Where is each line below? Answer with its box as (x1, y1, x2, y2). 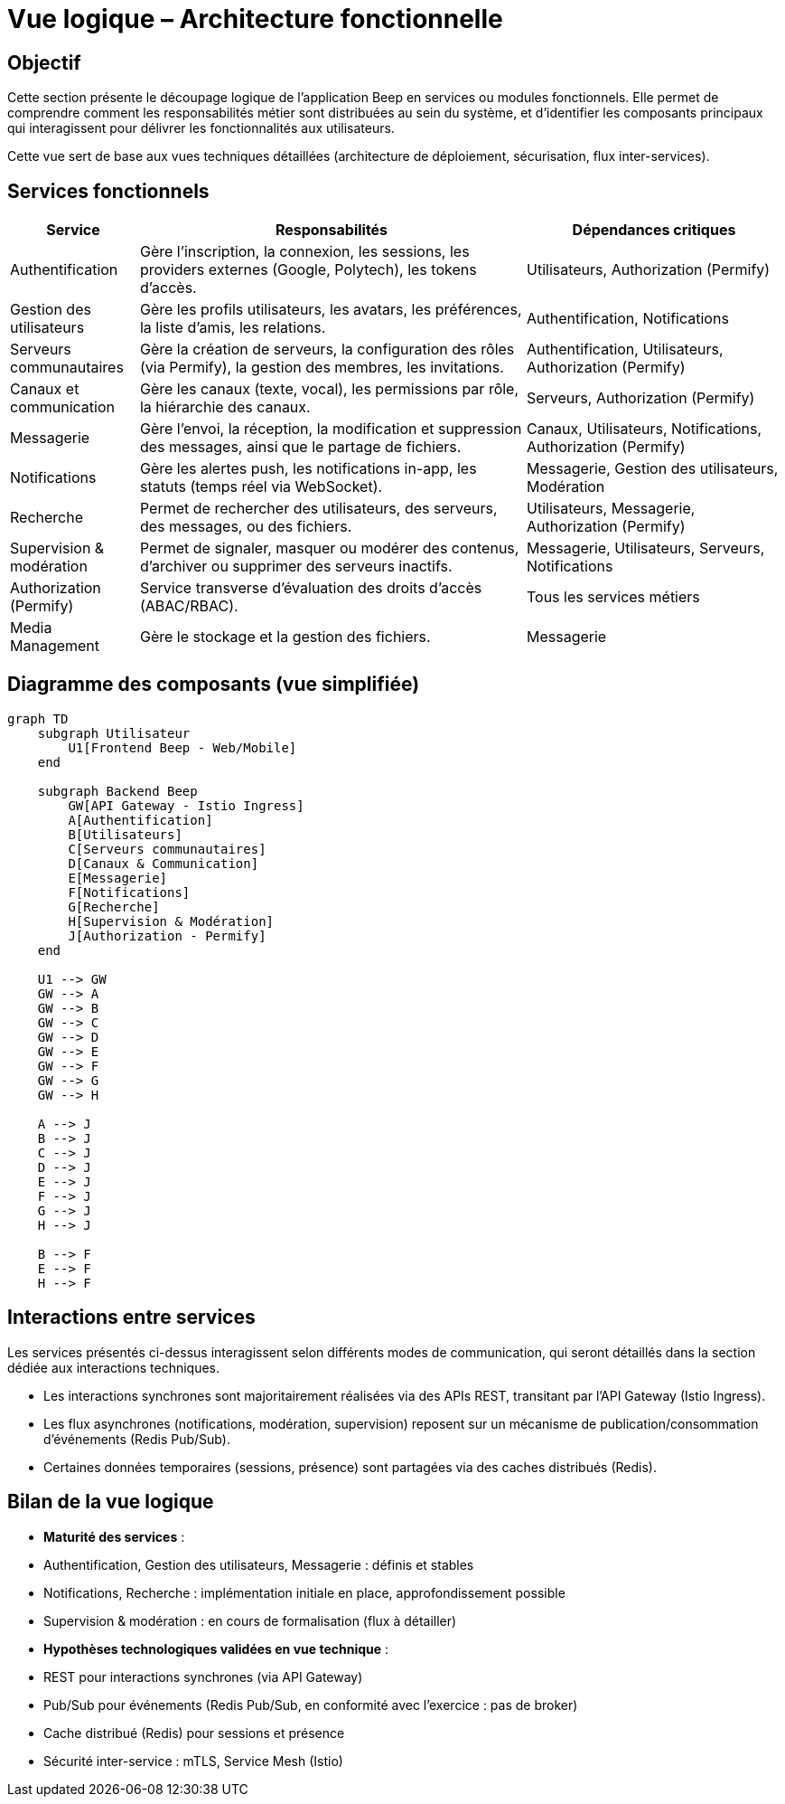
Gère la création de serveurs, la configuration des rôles (139, 340, 515, 359)
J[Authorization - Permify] (68, 928, 266, 943)
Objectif (7, 51, 81, 74)
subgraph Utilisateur (37, 725, 191, 741)
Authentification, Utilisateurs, (526, 340, 724, 359)
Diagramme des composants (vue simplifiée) (7, 673, 420, 696)
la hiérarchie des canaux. (139, 398, 311, 417)
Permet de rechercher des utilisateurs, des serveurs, (139, 499, 498, 518)
